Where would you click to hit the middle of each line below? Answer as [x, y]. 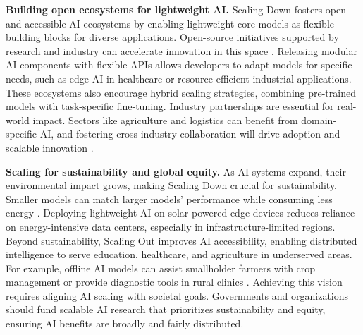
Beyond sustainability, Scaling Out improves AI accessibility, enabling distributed [181, 240]
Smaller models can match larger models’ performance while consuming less [169, 199]
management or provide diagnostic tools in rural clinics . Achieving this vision [174, 282]
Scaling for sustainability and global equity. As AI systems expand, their [176, 171]
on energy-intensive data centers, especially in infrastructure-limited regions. [171, 226]
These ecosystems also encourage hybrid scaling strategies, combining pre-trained [181, 92]
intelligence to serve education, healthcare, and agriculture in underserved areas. [179, 254]
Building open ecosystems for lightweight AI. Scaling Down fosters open [176, 9]
